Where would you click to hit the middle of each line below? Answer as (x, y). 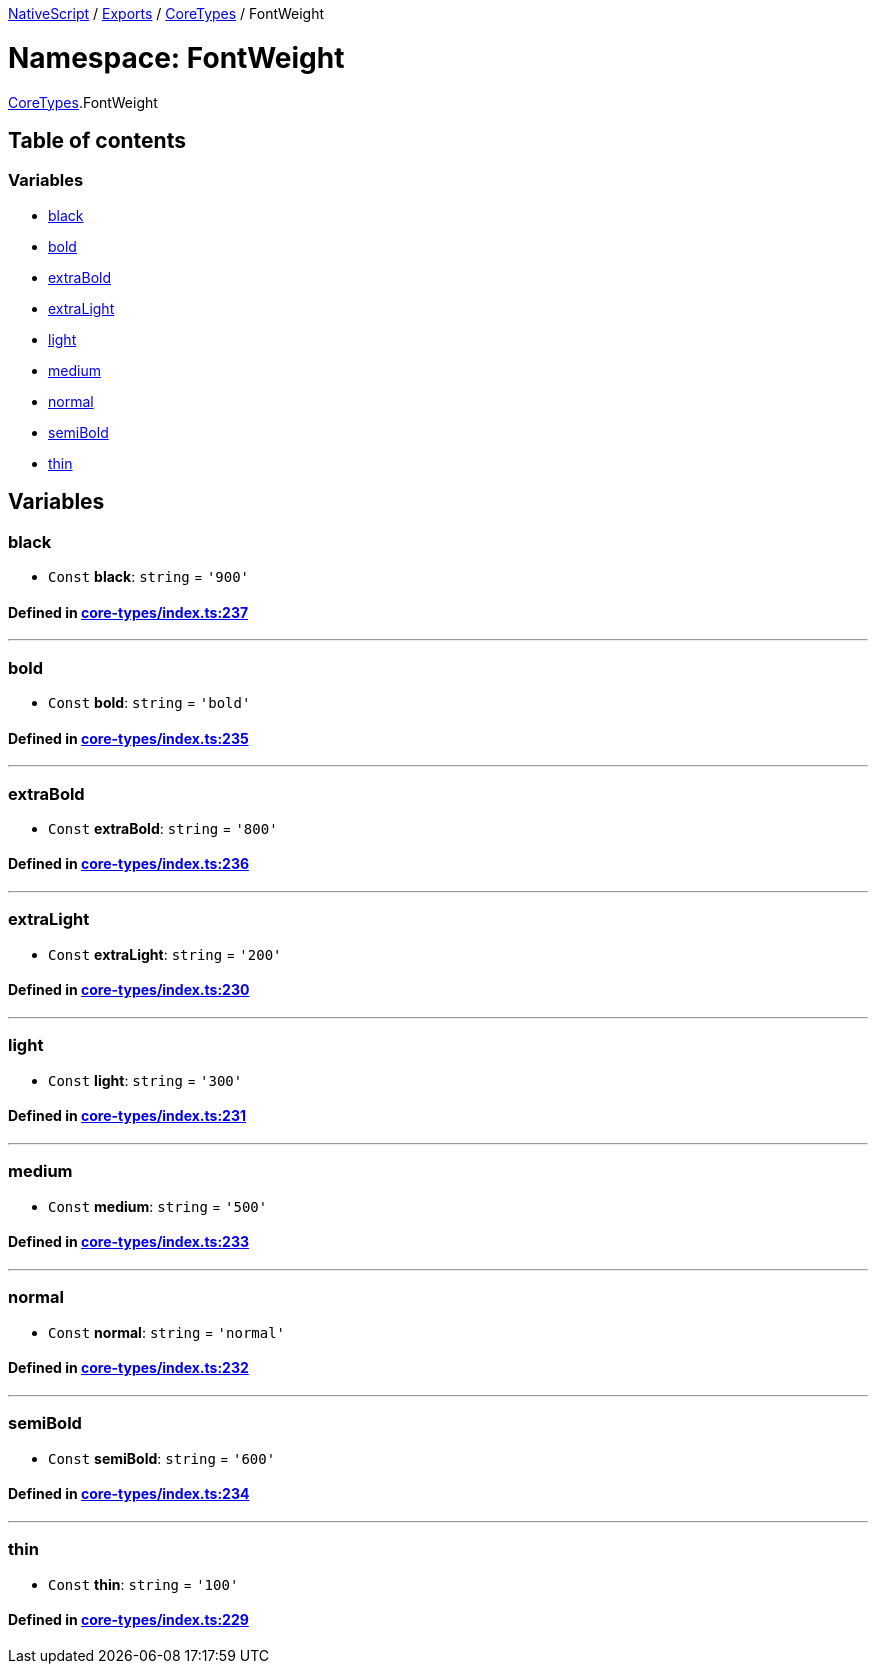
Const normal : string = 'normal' (167, 1332)
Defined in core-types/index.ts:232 (128, 1368)
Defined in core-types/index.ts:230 (129, 990)
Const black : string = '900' (149, 576)
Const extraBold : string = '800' (163, 828)
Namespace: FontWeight (176, 57)
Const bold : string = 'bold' (149, 702)
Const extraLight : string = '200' (165, 954)
